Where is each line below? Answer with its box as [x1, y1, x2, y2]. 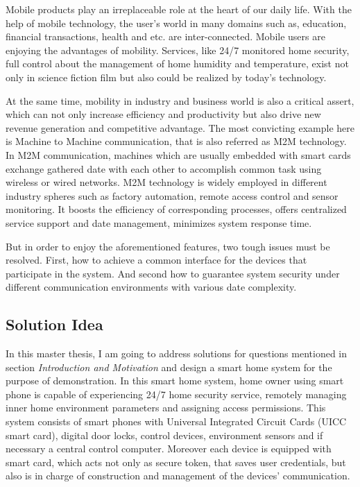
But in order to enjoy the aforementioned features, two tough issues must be [6, 239, 330, 253]
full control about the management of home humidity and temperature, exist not [6, 56, 349, 71]
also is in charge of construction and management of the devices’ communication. [6, 468, 350, 483]
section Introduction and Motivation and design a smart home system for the [6, 359, 332, 374]
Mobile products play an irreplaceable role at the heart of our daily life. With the [6, 2, 352, 16]
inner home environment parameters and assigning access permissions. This [6, 400, 326, 415]
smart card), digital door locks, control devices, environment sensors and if [6, 427, 323, 442]
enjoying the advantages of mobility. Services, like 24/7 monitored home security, [6, 42, 350, 57]
